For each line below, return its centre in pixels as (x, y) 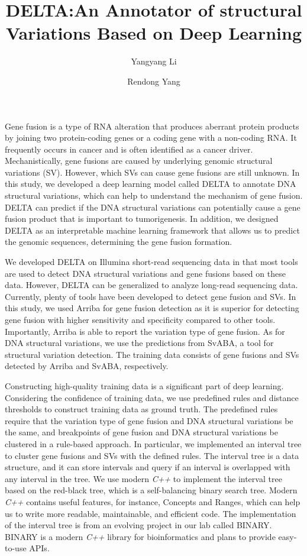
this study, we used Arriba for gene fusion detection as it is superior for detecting (152, 308)
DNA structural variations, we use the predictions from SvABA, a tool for (139, 343)
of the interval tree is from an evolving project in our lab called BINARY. (138, 525)
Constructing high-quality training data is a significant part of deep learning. (144, 385)
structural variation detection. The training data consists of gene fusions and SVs (152, 354)
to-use (16, 548)
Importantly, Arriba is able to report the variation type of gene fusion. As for (145, 331)
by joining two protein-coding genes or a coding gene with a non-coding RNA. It (151, 138)
